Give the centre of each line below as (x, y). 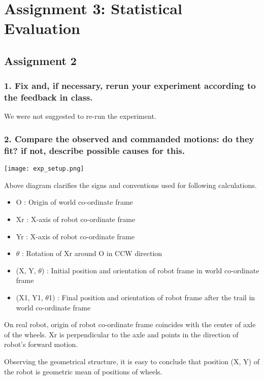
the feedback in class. (48, 97)
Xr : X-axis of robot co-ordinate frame (76, 219)
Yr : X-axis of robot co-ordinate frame (75, 236)
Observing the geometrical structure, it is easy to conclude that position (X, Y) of (132, 361)
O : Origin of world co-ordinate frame (74, 202)
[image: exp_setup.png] (44, 169)
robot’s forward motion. (41, 344)
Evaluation (42, 28)
